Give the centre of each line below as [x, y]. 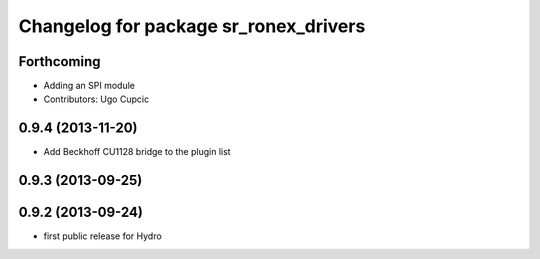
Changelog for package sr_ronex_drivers [192, 26]
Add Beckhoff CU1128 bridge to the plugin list [137, 152]
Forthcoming [59, 61]
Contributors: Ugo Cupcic [96, 99]
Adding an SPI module [89, 86]
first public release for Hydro [102, 236]
